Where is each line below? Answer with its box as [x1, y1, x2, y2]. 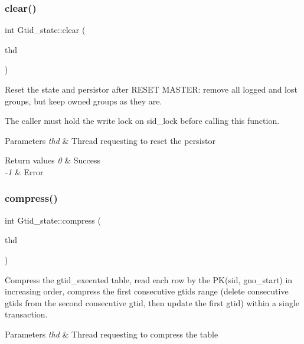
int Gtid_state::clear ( [5, 24, 86, 36]
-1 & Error [5, 165, 44, 178]
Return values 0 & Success [5, 154, 100, 166]
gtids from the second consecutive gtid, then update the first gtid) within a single [5, 296, 300, 309]
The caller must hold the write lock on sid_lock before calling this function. [5, 114, 280, 127]
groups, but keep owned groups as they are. [5, 94, 162, 107]
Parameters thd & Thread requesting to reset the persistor [5, 134, 215, 146]
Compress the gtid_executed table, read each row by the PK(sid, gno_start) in [5, 273, 293, 286]
